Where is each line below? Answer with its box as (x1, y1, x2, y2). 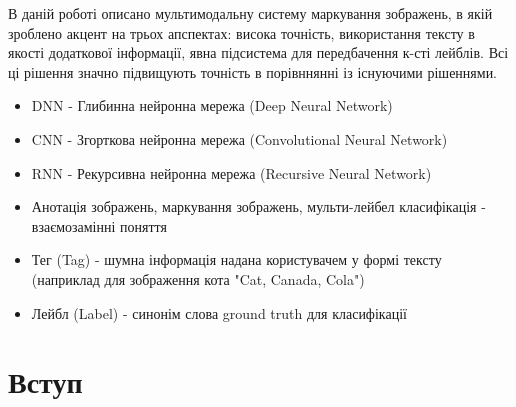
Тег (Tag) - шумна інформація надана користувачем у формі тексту (31, 249, 442, 270)
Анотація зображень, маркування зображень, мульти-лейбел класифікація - (31, 196, 486, 217)
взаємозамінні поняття (31, 215, 167, 236)
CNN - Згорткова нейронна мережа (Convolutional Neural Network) (31, 128, 448, 149)
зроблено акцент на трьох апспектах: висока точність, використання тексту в (8, 22, 475, 43)
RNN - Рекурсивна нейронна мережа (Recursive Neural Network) (31, 162, 432, 183)
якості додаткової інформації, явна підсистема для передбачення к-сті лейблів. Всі (8, 42, 509, 63)
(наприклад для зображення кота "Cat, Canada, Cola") (31, 268, 365, 289)
